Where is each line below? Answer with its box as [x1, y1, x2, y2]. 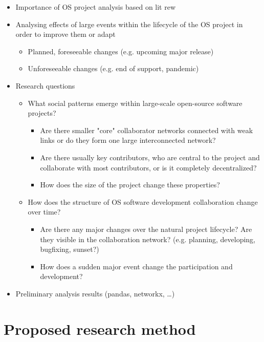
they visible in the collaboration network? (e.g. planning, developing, [40, 233, 255, 244]
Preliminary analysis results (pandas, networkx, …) [15, 288, 175, 298]
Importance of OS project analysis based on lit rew [15, 2, 176, 12]
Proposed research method [4, 318, 196, 339]
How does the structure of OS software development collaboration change [28, 196, 258, 207]
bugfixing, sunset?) [40, 244, 99, 254]
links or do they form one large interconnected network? [40, 135, 216, 145]
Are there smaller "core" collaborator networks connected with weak [40, 124, 253, 135]
